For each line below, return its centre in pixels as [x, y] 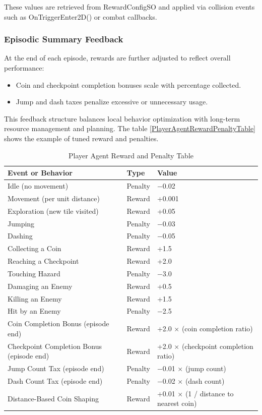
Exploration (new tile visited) [53, 211]
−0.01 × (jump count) [191, 368]
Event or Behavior [40, 173]
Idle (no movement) [38, 186]
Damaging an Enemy [40, 286]
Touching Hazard [34, 273]
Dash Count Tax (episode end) [55, 381]
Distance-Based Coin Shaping [53, 398]
